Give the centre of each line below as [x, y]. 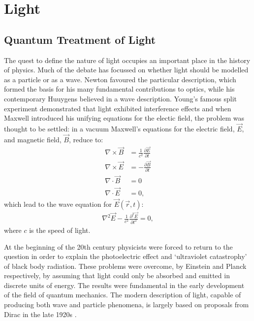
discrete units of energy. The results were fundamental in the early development [124, 285]
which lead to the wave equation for [58, 204]
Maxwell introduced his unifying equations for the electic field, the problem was [124, 118]
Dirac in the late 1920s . [40, 314]
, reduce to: [86, 139]
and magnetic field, [33, 139]
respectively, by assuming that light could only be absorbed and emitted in [117, 275]
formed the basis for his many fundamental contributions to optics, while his [119, 89]
